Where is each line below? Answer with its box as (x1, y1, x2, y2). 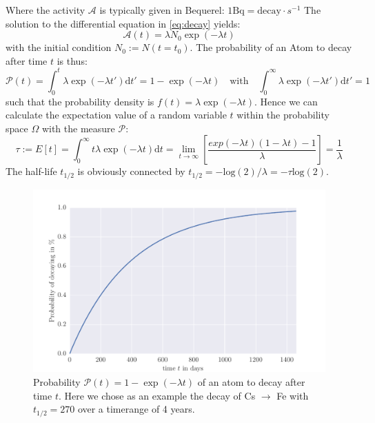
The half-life (6, 164, 57, 178)
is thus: (57, 53, 88, 68)
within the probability (236, 107, 330, 122)
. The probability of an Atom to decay (190, 40, 352, 54)
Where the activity (6, 3, 85, 17)
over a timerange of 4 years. (77, 402, 195, 416)
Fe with (276, 388, 309, 402)
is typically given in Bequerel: (99, 3, 225, 17)
